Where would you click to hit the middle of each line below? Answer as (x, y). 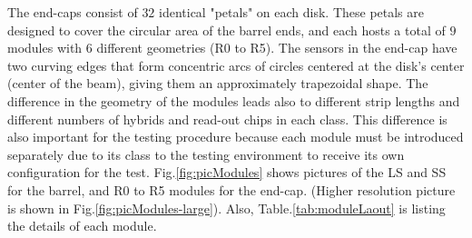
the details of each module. (82, 226)
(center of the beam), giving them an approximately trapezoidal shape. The (218, 83)
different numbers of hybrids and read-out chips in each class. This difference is (227, 119)
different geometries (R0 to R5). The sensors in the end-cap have (277, 48)
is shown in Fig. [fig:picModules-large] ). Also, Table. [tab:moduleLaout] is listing (226, 208)
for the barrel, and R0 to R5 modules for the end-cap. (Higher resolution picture (231, 189)
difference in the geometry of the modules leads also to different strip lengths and (234, 100)
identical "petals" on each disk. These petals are (291, 12)
